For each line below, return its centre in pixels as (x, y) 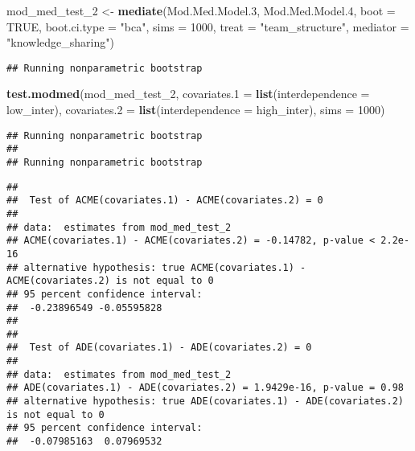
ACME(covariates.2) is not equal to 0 (110, 281)
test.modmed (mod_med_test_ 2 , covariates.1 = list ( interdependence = (188, 94)
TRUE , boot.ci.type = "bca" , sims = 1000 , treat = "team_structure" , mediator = (208, 26)
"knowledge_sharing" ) (60, 42)
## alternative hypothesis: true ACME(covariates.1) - (156, 267)
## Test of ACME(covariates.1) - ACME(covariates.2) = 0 (165, 201)
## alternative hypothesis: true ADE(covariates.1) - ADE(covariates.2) (205, 402)
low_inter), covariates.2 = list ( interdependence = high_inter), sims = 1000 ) (196, 110)
